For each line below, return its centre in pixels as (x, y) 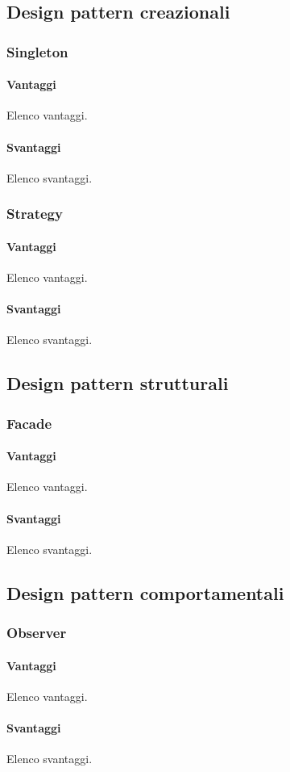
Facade (29, 423)
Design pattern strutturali (118, 383)
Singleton (37, 51)
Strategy (35, 214)
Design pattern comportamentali (145, 592)
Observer (37, 633)
